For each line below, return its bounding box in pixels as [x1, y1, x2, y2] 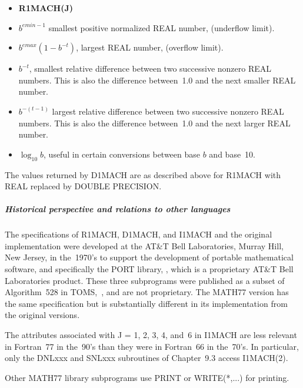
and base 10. [209, 148, 256, 160]
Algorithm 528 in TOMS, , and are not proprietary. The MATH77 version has [5, 286, 289, 298]
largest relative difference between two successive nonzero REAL [52, 105, 284, 117]
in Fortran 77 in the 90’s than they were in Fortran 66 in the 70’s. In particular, [5, 340, 299, 352]
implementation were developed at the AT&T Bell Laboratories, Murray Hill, [5, 239, 284, 252]
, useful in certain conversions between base [44, 148, 201, 160]
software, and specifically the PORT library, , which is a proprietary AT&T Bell [5, 263, 294, 275]
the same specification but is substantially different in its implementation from [5, 297, 288, 309]
